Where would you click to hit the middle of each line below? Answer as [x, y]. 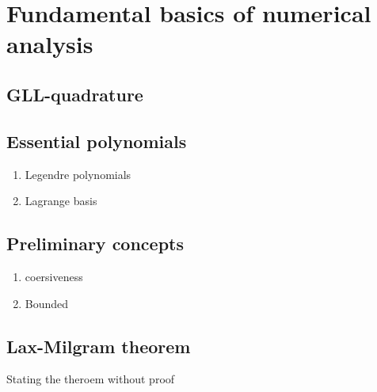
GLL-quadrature [75, 94]
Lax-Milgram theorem [99, 346]
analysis [50, 44]
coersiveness [54, 276]
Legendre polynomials [78, 174]
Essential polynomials [97, 141]
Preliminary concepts [95, 244]
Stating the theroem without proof [91, 379]
